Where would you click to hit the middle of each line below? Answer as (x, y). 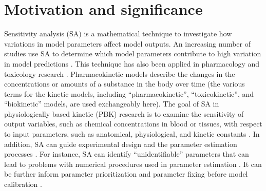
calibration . (23, 184)
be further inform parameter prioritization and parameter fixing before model (126, 174)
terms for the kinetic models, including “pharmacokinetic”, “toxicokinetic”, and (129, 93)
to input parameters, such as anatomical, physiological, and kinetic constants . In (132, 134)
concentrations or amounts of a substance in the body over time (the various (125, 84)
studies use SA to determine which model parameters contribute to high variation (133, 54)
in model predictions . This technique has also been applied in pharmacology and (132, 63)
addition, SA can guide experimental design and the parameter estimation (121, 144)
